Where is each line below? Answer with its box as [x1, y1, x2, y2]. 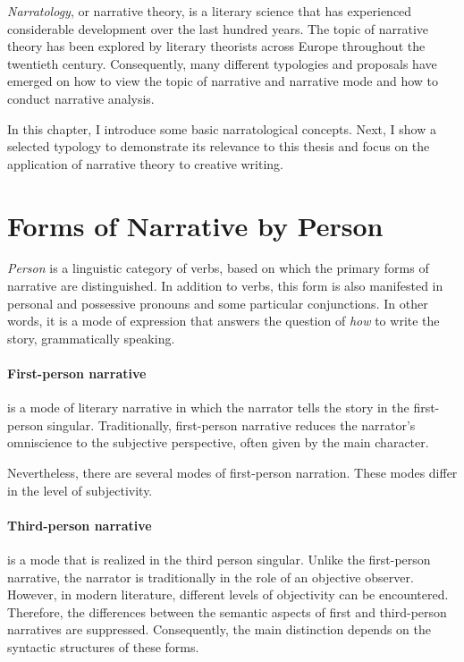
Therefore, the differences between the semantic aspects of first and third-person [7, 602, 447, 621]
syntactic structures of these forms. [7, 637, 199, 656]
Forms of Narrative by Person [7, 207, 384, 243]
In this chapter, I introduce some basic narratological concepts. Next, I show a [7, 119, 437, 138]
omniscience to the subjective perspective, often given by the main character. [7, 433, 429, 452]
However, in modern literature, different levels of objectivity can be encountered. [7, 585, 449, 604]
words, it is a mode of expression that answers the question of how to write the [7, 311, 440, 330]
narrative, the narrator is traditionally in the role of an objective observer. [7, 567, 414, 586]
